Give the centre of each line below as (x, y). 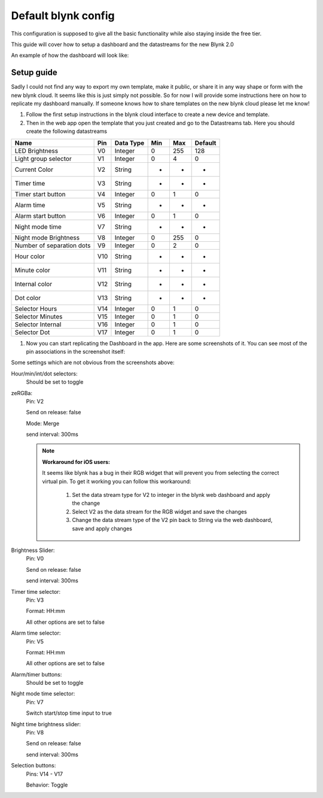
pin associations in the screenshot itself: (76, 351)
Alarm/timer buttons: (36, 674)
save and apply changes (102, 528)
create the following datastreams (67, 131)
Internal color (33, 284)
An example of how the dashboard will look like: (70, 55)
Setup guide (34, 73)
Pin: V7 (35, 702)
